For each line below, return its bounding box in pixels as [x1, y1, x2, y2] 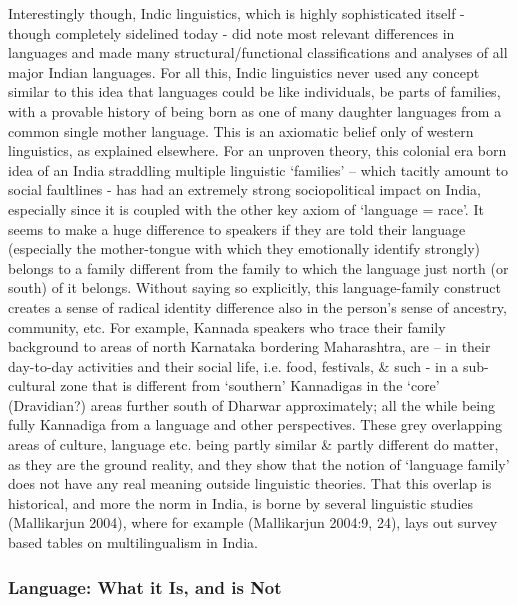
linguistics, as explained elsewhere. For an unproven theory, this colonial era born [8, 140, 507, 161]
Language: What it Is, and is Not [8, 574, 282, 599]
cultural [8, 375, 56, 396]
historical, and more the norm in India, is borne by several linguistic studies [8, 492, 474, 513]
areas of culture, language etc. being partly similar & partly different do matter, [8, 434, 499, 455]
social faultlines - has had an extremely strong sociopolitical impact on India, [8, 179, 481, 200]
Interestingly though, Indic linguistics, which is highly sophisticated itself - [8, 3, 465, 23]
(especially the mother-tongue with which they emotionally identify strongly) [8, 238, 480, 259]
